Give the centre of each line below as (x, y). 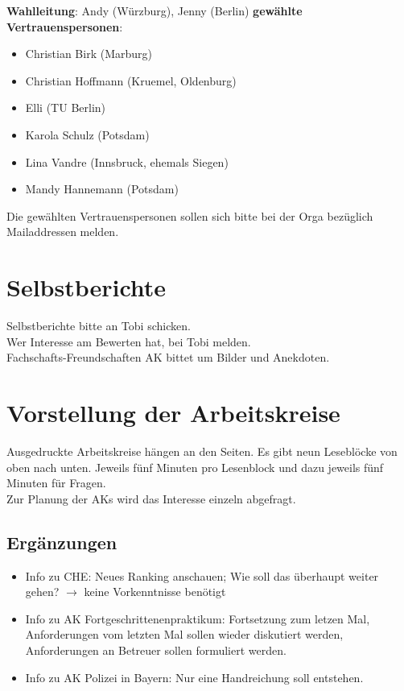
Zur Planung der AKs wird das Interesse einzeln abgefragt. (151, 498)
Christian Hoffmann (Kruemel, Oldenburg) (131, 80)
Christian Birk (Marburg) (89, 54)
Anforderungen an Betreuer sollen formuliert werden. (156, 650)
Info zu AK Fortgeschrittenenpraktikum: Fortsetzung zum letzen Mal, (198, 618)
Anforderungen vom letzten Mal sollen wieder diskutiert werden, (184, 634)
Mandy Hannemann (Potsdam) (102, 189)
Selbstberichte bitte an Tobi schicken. (99, 326)
